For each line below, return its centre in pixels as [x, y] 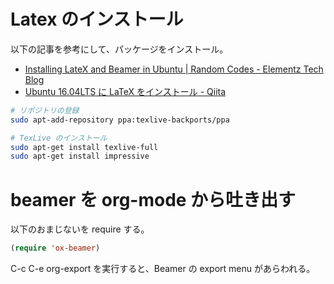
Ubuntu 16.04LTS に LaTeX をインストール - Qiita [125, 91]
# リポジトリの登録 [45, 110]
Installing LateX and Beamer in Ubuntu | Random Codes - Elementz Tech [174, 69]
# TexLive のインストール [59, 138]
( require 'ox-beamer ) [55, 248]
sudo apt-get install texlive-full [84, 147]
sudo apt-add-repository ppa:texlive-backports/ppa [120, 120]
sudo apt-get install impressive [80, 156]
